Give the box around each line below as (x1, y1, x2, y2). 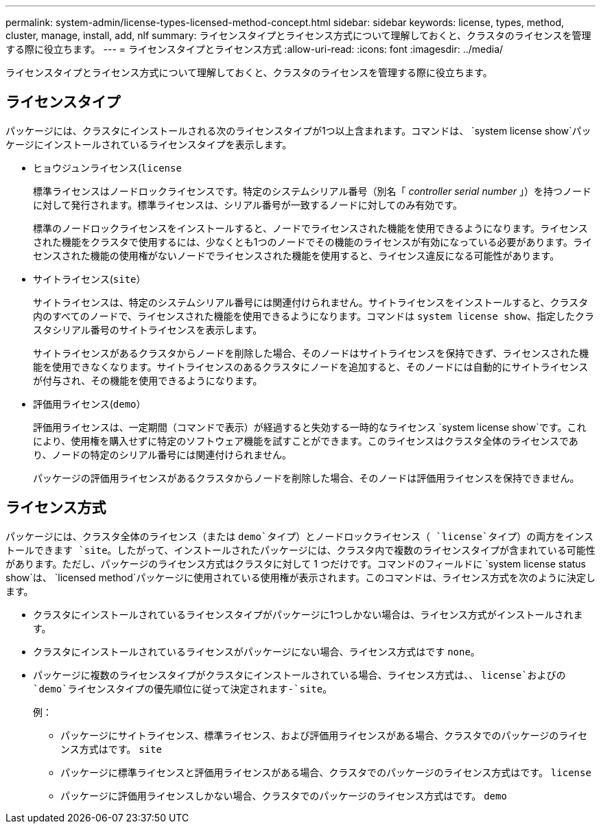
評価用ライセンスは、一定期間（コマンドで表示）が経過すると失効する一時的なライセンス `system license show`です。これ (33, 421, 587, 433)
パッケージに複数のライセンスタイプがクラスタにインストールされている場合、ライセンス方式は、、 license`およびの (33, 668, 566, 681)
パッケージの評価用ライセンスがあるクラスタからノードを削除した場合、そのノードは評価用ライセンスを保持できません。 (33, 471, 580, 484)
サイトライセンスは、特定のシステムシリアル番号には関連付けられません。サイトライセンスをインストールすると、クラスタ (33, 296, 589, 308)
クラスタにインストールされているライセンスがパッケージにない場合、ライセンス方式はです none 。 (33, 645, 480, 657)
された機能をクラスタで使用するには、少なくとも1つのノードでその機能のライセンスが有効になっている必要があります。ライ (33, 235, 593, 248)
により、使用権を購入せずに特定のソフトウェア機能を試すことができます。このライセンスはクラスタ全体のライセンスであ (33, 434, 578, 447)
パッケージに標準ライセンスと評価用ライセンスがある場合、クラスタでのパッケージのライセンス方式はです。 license (60, 766, 591, 778)
